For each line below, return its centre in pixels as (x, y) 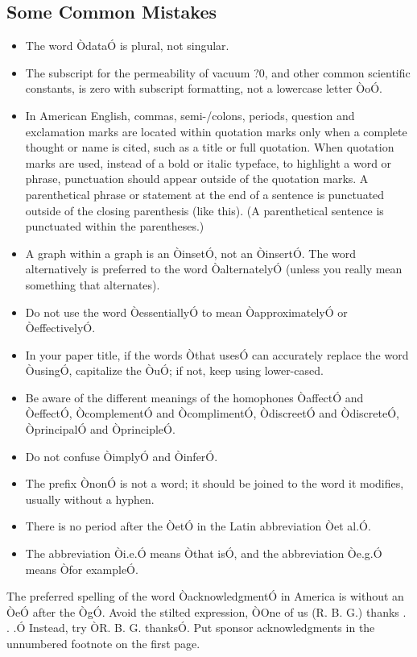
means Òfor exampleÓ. (82, 569)
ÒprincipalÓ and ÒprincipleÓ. (100, 429)
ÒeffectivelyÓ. (60, 328)
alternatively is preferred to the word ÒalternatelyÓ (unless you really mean (214, 269)
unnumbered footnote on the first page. (103, 644)
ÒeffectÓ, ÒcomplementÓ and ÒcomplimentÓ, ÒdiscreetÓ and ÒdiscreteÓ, (212, 413)
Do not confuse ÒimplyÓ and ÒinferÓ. (122, 456)
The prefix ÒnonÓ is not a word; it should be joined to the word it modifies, (215, 483)
